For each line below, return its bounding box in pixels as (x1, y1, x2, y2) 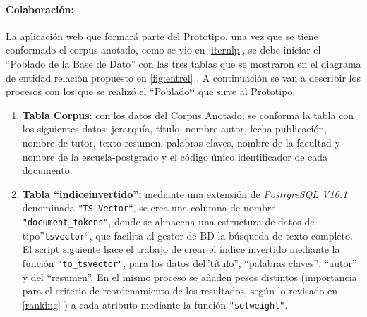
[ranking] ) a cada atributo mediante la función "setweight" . (22, 297, 288, 311)
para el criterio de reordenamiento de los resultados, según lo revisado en (22, 283, 338, 298)
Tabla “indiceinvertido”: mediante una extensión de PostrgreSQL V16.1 (22, 186, 348, 201)
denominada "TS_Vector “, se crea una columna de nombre (22, 200, 276, 215)
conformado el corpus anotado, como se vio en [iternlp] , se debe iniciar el (6, 42, 321, 57)
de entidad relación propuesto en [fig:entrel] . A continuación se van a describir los (6, 70, 361, 85)
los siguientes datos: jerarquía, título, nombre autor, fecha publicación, (22, 121, 327, 136)
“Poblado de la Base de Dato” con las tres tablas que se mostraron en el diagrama (6, 56, 361, 70)
